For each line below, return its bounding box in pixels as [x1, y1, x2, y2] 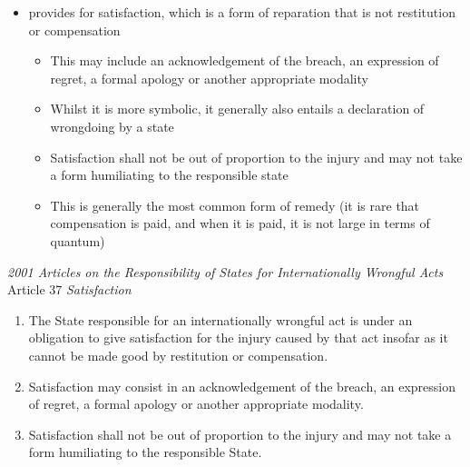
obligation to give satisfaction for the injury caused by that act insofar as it [28, 328, 448, 347]
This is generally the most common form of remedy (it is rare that [50, 195, 420, 214]
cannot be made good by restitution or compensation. [28, 345, 328, 364]
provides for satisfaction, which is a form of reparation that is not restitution [28, 3, 455, 21]
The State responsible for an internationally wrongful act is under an [28, 310, 413, 329]
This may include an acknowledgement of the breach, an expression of [50, 51, 439, 70]
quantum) [50, 231, 105, 250]
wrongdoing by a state [50, 116, 174, 135]
